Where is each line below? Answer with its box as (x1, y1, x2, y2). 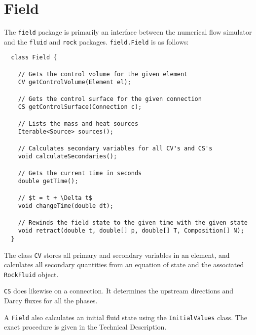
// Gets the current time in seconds (18, 169, 142, 177)
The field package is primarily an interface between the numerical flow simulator (4, 27, 252, 37)
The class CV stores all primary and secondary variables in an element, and (4, 249, 230, 260)
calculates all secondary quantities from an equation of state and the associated (4, 259, 244, 270)
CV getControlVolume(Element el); (18, 79, 131, 86)
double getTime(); (18, 178, 78, 185)
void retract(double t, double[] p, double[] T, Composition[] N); (18, 227, 244, 235)
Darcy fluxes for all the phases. (4, 295, 98, 306)
